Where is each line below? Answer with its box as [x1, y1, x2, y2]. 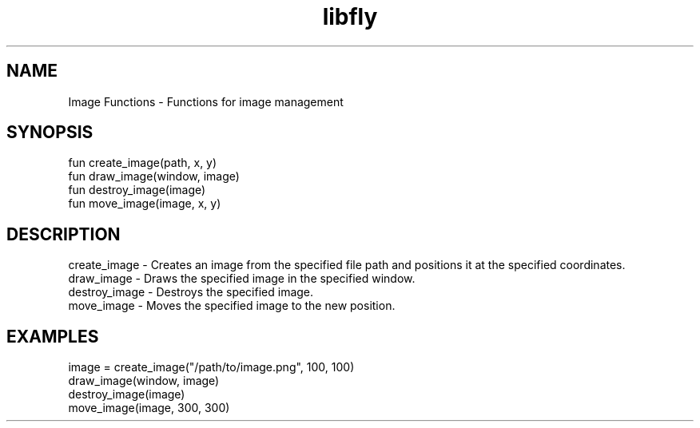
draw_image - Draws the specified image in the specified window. [68, 271, 416, 286]
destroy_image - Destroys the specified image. [68, 285, 314, 299]
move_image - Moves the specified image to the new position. [68, 299, 396, 313]
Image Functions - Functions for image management [68, 94, 344, 109]
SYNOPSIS [6, 122, 93, 143]
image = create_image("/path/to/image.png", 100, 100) [68, 360, 355, 374]
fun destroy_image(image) [68, 183, 206, 197]
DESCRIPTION [6, 224, 121, 244]
